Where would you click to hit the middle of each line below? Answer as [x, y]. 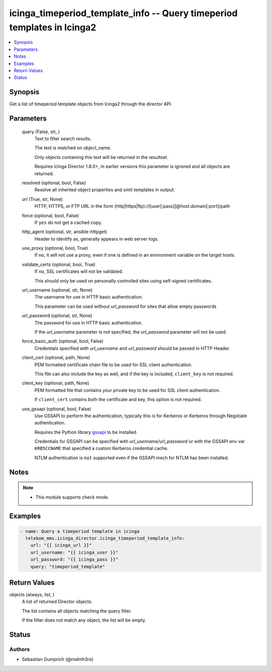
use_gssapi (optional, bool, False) [57, 409]
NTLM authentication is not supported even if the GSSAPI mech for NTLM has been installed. [132, 458]
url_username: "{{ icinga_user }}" [74, 552]
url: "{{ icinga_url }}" [61, 545]
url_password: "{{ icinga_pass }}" [74, 560]
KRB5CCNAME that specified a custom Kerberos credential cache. [101, 449]
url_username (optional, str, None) [57, 290]
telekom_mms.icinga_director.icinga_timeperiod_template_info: [105, 538]
